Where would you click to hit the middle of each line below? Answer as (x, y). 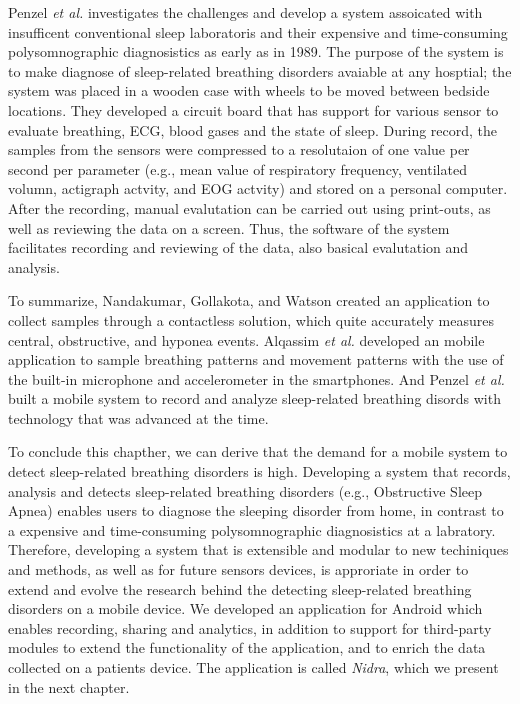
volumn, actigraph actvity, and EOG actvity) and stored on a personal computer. (258, 188)
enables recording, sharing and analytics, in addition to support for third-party (250, 627)
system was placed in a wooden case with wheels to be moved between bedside (249, 90)
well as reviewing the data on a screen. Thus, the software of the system (229, 227)
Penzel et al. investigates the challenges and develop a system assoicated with (245, 12)
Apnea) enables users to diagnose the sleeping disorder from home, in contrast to (256, 510)
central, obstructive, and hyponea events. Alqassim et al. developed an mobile (246, 339)
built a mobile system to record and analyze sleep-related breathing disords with (254, 398)
